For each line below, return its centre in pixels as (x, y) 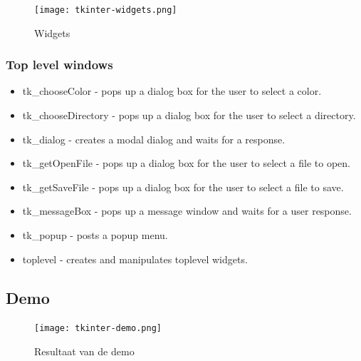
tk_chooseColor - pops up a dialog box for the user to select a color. (172, 91)
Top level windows (59, 65)
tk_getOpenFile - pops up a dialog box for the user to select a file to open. (186, 163)
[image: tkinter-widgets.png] (106, 10)
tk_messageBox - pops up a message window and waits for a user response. (187, 211)
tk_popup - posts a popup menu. (95, 235)
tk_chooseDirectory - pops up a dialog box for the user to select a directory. (189, 115)
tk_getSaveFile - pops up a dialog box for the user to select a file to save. (183, 187)
